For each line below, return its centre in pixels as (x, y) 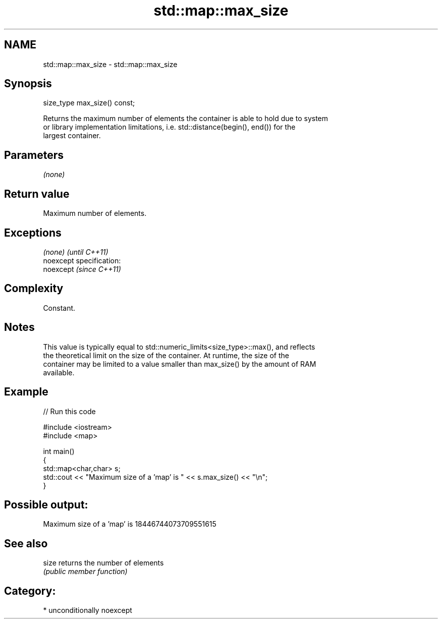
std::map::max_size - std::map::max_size (110, 64)
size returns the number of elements (103, 563)
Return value (37, 194)
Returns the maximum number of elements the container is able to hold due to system (186, 119)
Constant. (59, 308)
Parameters (34, 155)
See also (26, 543)
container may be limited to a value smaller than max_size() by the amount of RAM (180, 364)
